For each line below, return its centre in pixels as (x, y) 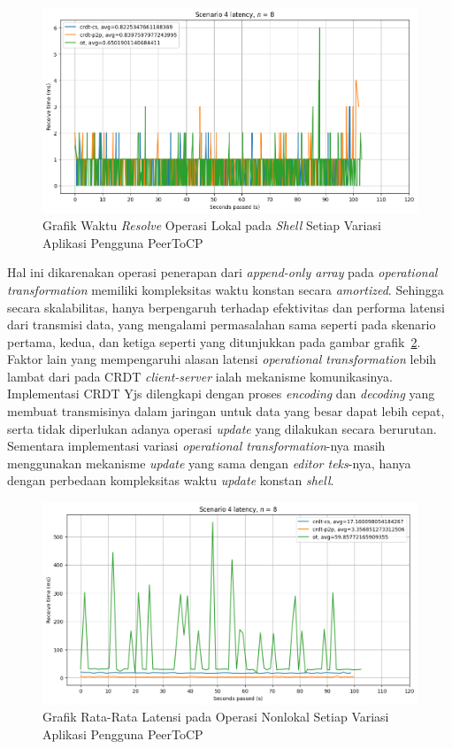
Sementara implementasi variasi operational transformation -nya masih (196, 446)
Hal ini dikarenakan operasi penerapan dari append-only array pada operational (222, 272)
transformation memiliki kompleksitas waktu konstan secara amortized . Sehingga (226, 289)
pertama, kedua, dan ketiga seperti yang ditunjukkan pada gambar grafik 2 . (214, 341)
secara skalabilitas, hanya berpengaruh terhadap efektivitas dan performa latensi (226, 307)
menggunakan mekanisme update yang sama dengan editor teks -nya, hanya (209, 463)
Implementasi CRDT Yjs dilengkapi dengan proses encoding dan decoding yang (221, 394)
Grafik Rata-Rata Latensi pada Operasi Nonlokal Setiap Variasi (216, 717)
